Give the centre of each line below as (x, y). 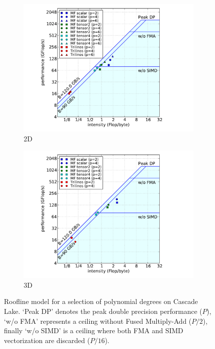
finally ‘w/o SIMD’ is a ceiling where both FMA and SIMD (94, 330)
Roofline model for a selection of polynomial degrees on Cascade (101, 301)
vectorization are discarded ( (47, 340)
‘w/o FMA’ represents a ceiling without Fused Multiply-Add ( (98, 321)
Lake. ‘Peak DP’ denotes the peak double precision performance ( (103, 311)
